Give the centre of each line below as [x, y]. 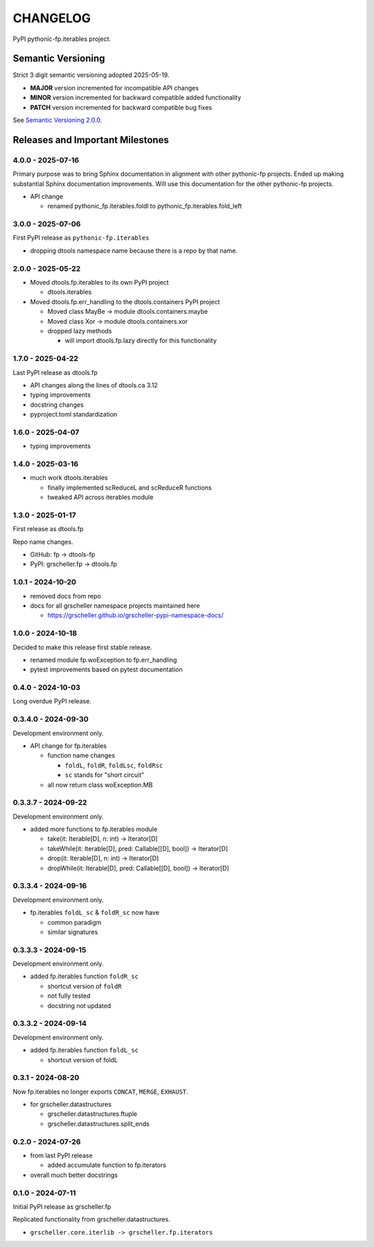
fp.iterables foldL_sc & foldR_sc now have [95, 912]
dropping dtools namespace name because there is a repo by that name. [134, 251]
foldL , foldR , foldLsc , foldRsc [114, 765]
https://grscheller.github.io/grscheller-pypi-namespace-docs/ [135, 615]
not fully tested [69, 996]
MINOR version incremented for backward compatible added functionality [136, 98]
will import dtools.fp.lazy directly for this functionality [141, 341]
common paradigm [74, 922]
